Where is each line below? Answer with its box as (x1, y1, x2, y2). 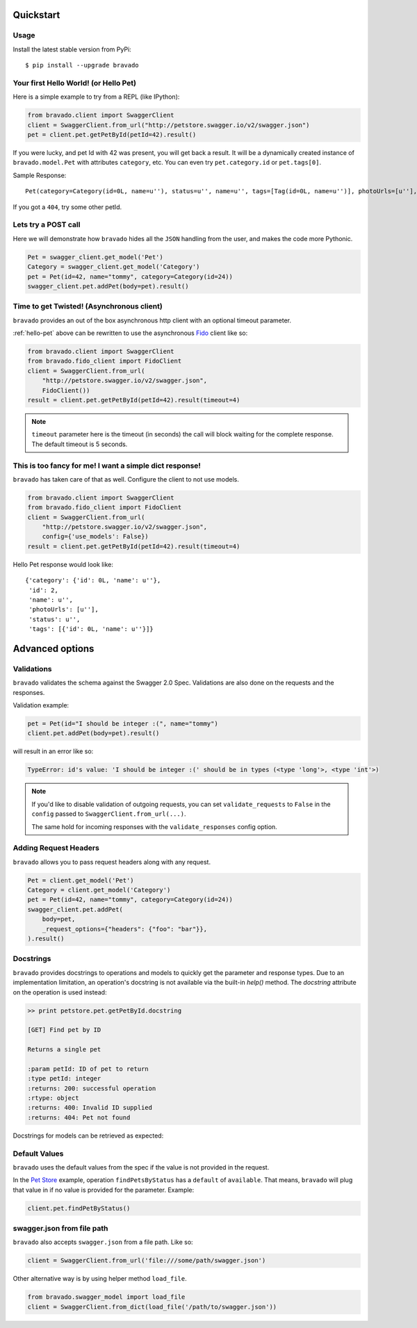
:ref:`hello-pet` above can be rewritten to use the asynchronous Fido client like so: (13, 329, 248, 337)
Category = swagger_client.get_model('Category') (27, 263, 200, 271)
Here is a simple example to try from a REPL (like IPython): (13, 92, 180, 101)
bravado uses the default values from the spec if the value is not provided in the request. (13, 1163, 270, 1171)
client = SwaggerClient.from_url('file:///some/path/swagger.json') (27, 1256, 266, 1265)
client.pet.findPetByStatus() (27, 1204, 131, 1212)
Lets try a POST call (13, 220, 81, 229)
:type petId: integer (27, 1074, 101, 1083)
